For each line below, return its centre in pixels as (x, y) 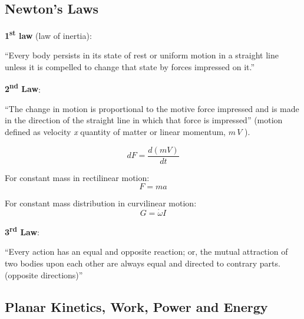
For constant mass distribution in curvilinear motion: (101, 203)
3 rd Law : (22, 231)
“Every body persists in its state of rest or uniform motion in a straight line (142, 55)
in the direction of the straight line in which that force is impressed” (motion (144, 120)
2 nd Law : (23, 88)
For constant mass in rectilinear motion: (77, 177)
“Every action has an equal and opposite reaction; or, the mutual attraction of (146, 251)
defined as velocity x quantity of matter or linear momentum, (115, 132)
